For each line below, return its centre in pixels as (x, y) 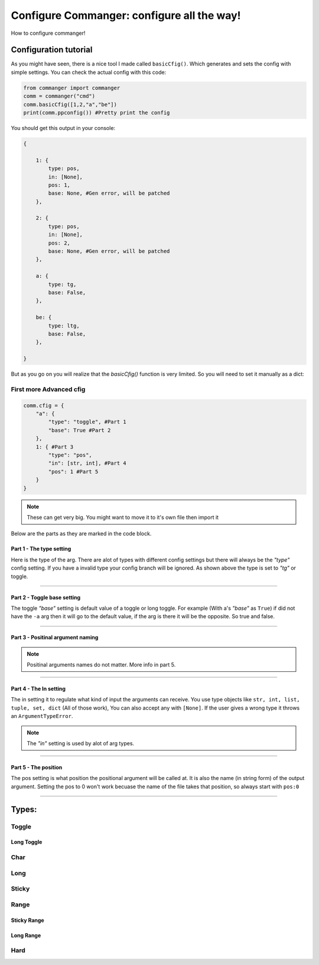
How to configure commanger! (48, 33)
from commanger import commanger (72, 88)
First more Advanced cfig (48, 389)
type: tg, (62, 284)
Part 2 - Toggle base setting (46, 597)
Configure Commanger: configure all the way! (126, 15)
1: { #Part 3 (55, 447)
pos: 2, (59, 243)
